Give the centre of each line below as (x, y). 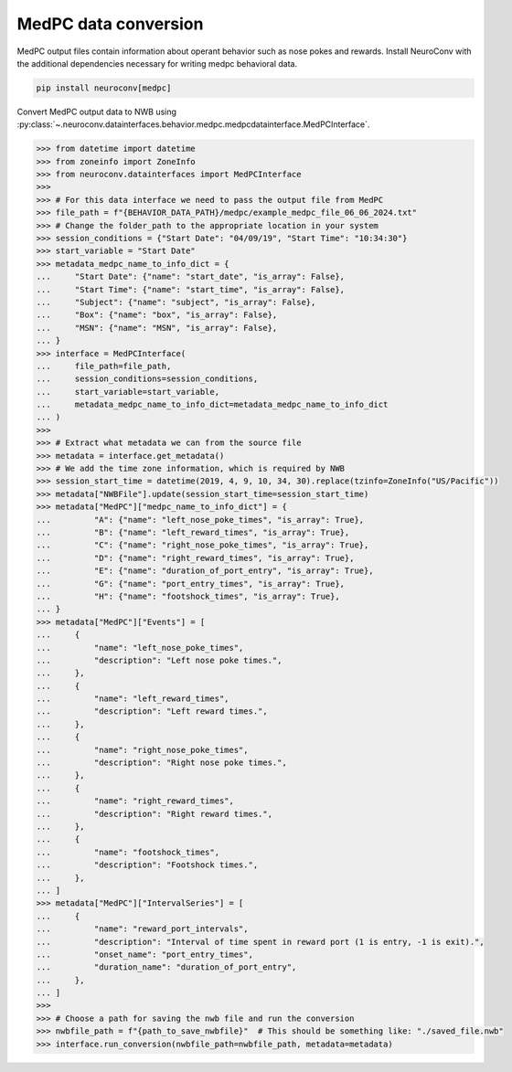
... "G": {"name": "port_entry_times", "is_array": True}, (191, 584)
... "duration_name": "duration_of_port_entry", (166, 967)
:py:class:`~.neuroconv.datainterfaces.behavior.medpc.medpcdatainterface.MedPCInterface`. (193, 124)
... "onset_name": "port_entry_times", (144, 954)
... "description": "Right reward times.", (155, 814)
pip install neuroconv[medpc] (104, 88)
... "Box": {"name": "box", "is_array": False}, (157, 315)
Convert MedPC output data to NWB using (97, 111)
